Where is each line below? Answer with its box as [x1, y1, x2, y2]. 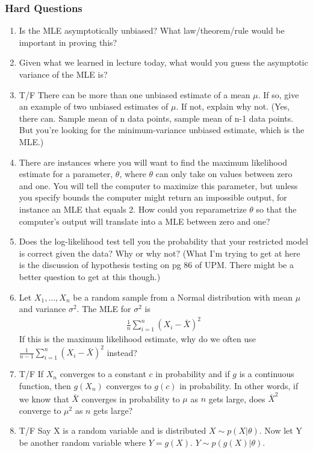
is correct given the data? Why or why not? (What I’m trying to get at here [19, 246, 300, 259]
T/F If [19, 367, 44, 380]
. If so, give [258, 88, 299, 101]
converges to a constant [60, 367, 146, 380]
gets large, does [208, 392, 265, 405]
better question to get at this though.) [19, 270, 161, 283]
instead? [107, 346, 137, 358]
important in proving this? [19, 36, 117, 48]
